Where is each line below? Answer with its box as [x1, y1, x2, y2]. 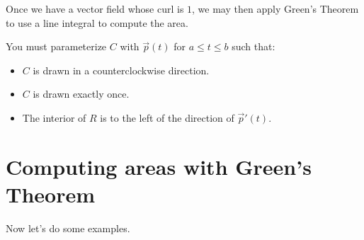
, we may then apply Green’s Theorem [192, 1, 359, 16]
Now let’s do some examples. [6, 220, 130, 235]
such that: [232, 39, 275, 54]
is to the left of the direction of [100, 110, 234, 125]
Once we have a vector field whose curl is [6, 1, 184, 16]
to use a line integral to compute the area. [6, 15, 188, 30]
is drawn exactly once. [33, 86, 130, 101]
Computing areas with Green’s [6, 152, 312, 181]
